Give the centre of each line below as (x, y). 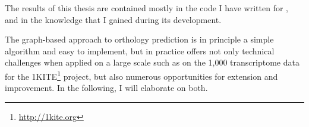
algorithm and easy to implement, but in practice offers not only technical (140, 51)
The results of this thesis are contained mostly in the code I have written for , (146, 8)
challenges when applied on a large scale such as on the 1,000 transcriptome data (152, 62)
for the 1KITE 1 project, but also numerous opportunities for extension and (141, 75)
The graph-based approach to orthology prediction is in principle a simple (139, 39)
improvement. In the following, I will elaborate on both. (106, 88)
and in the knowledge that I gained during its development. (113, 19)
